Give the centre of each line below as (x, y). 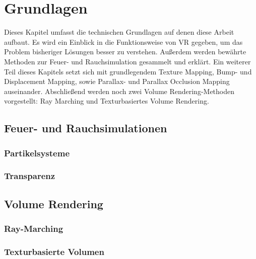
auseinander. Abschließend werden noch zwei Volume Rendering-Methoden (119, 91)
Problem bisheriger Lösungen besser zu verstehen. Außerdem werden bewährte (125, 52)
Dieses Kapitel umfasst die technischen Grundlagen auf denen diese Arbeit (119, 32)
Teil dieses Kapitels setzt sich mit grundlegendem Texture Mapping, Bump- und (128, 71)
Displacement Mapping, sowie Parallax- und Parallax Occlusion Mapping (117, 81)
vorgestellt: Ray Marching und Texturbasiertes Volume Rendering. (107, 101)
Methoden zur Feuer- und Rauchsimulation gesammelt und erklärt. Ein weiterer (127, 61)
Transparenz (30, 176)
